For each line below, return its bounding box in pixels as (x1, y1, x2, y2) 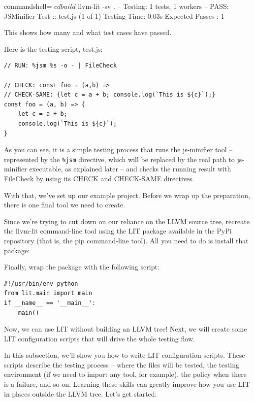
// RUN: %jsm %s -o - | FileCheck (4, 62, 117, 69)
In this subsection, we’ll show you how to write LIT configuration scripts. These (4, 350, 245, 360)
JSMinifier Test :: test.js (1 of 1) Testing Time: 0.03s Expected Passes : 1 (4, 10, 224, 21)
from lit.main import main (4, 290, 92, 297)
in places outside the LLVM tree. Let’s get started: (4, 388, 157, 399)
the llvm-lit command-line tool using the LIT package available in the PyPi (4, 226, 232, 236)
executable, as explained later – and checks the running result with (29, 164, 231, 174)
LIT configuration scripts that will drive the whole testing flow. (4, 333, 195, 343)
